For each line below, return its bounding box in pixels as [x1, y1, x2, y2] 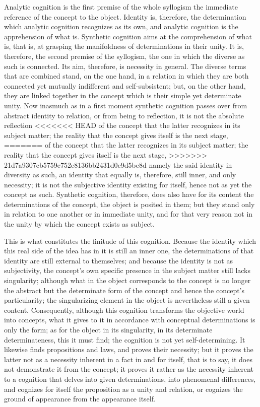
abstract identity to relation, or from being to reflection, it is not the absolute [4, 110, 244, 120]
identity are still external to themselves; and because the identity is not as [4, 255, 233, 265]
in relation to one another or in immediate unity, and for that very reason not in [4, 209, 253, 219]
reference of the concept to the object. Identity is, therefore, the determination [4, 11, 246, 22]
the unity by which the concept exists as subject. [4, 219, 155, 229]
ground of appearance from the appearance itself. [4, 393, 156, 404]
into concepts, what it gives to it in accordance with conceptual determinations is [4, 314, 255, 325]
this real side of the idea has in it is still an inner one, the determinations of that [4, 245, 254, 256]
